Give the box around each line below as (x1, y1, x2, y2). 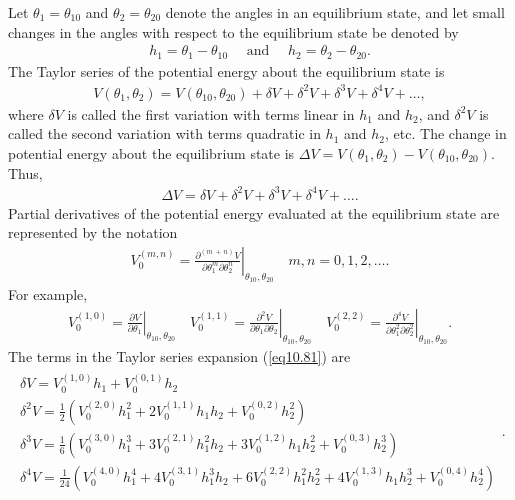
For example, (8, 284, 88, 305)
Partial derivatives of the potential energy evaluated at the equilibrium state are (8, 202, 500, 223)
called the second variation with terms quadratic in (8, 123, 321, 144)
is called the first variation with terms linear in (67, 103, 355, 124)
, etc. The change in (385, 123, 507, 144)
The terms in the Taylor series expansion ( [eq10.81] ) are (8, 345, 351, 366)
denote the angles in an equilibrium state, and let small (165, 2, 505, 22)
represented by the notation (8, 222, 178, 243)
